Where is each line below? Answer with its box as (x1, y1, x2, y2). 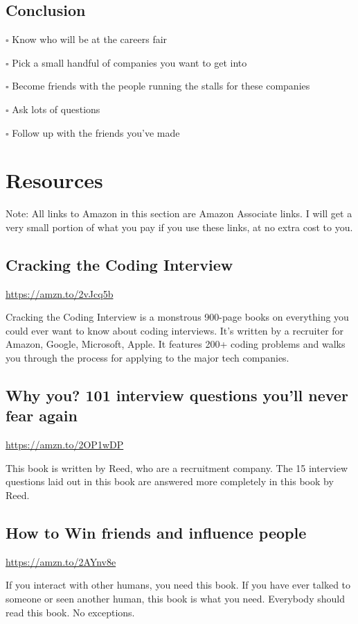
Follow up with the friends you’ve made (12, 125, 180, 140)
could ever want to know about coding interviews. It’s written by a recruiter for (6, 323, 344, 337)
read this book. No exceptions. (6, 605, 135, 619)
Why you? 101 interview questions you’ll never (6, 385, 348, 406)
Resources (6, 166, 103, 194)
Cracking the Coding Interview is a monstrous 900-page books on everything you (6, 310, 349, 324)
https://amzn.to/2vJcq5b (6, 286, 114, 301)
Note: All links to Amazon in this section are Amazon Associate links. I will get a (6, 206, 352, 221)
